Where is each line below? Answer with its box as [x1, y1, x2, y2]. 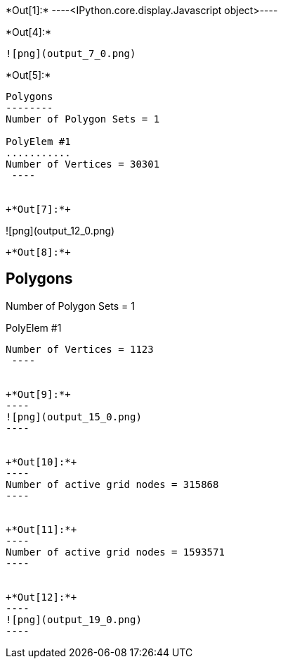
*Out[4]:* [6, 26, 51, 38]
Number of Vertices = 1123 [6, 343, 154, 355]
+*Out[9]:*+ [6, 388, 71, 400]
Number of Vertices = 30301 [6, 158, 160, 170]
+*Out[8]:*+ [6, 246, 71, 258]
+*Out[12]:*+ [6, 591, 77, 603]
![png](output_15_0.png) [6, 411, 142, 422]
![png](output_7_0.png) [6, 48, 136, 59]
